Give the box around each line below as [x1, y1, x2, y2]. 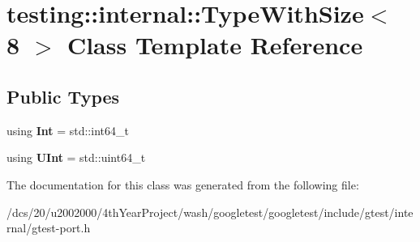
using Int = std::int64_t [6, 121, 129, 138]
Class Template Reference [66, 28, 363, 62]
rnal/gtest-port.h [6, 219, 91, 236]
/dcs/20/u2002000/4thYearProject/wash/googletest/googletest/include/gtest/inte [6, 203, 414, 220]
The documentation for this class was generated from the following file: [6, 176, 359, 193]
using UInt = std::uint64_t [6, 149, 146, 166]
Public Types [6, 83, 120, 108]
